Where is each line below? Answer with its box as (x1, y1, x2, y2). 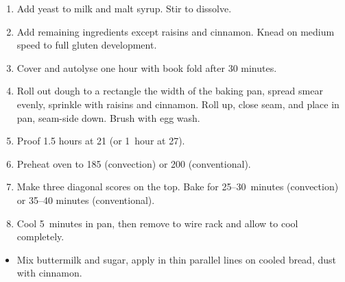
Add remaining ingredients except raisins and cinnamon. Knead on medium (16, 24, 335, 38)
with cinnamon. (16, 266, 82, 280)
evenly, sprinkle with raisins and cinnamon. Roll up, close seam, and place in (16, 97, 340, 111)
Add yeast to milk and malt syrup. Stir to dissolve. (16, 1, 232, 15)
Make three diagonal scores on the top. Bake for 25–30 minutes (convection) (16, 179, 339, 194)
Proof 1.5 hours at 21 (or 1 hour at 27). (16, 133, 185, 148)
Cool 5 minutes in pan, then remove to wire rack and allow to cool (16, 216, 298, 230)
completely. (16, 229, 64, 244)
